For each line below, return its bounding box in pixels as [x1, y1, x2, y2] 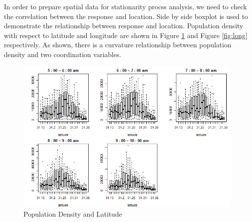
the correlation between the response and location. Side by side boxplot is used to [4, 11, 248, 21]
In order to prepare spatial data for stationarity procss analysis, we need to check [4, 1, 247, 11]
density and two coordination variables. [4, 49, 121, 59]
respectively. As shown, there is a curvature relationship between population [4, 40, 232, 50]
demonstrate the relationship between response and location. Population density [4, 20, 243, 31]
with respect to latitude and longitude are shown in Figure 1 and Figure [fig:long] [4, 30, 248, 40]
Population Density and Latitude [23, 209, 122, 219]
